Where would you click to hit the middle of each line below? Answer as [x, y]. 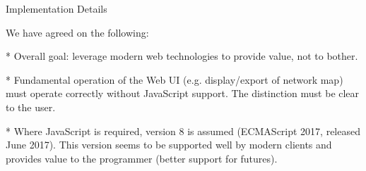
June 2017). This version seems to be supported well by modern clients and [169, 145]
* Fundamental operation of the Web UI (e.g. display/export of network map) [175, 79]
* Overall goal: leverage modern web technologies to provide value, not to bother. [182, 56]
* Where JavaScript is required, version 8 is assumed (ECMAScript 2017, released [183, 131]
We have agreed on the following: [77, 32]
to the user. [31, 107]
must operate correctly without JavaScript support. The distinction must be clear [183, 93]
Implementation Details [57, 8]
